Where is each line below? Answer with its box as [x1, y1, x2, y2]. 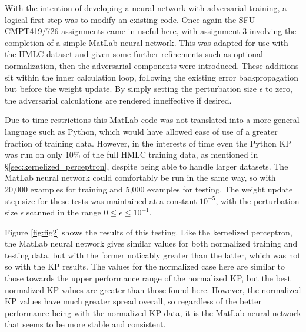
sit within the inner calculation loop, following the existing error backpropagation [5, 71, 298, 83]
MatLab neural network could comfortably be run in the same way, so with [5, 171, 276, 184]
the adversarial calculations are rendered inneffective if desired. [5, 94, 232, 106]
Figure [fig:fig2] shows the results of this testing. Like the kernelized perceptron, [5, 225, 292, 238]
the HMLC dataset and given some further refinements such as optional [5, 48, 263, 60]
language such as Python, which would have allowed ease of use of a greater [5, 125, 278, 137]
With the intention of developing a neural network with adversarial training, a [5, 2, 287, 14]
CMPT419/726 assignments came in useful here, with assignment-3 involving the [5, 25, 297, 37]
